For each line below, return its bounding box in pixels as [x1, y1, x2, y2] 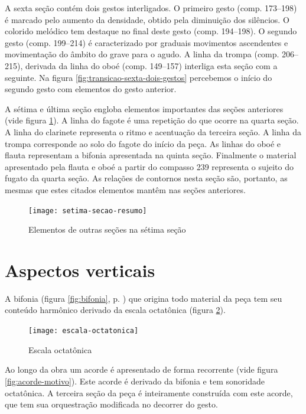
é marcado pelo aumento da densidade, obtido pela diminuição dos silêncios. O [5, 13, 289, 25]
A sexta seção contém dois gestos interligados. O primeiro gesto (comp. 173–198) [5, 2, 297, 14]
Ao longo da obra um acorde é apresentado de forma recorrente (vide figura [5, 363, 278, 376]
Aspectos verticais [5, 257, 155, 282]
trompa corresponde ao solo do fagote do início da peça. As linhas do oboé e [5, 137, 281, 149]
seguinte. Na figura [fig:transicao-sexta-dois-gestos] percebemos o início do [5, 71, 272, 83]
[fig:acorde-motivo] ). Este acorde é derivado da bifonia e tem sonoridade [5, 374, 265, 387]
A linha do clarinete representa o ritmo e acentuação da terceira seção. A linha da [5, 125, 302, 138]
